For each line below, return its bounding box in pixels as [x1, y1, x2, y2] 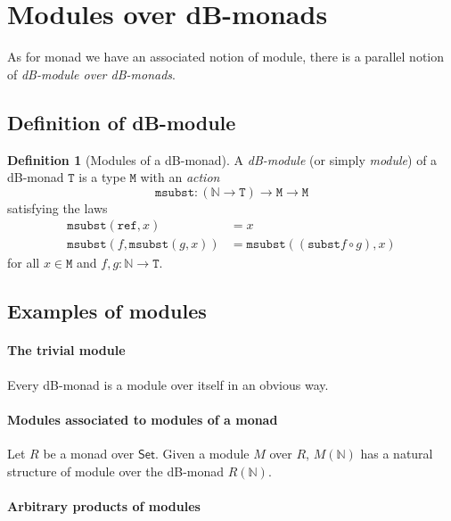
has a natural [360, 443, 433, 462]
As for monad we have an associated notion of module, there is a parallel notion [7, 47, 445, 66]
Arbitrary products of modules [7, 496, 201, 515]
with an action [140, 168, 220, 186]
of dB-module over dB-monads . [7, 64, 176, 83]
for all [7, 253, 40, 272]
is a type [78, 168, 126, 186]
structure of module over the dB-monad [7, 461, 225, 480]
